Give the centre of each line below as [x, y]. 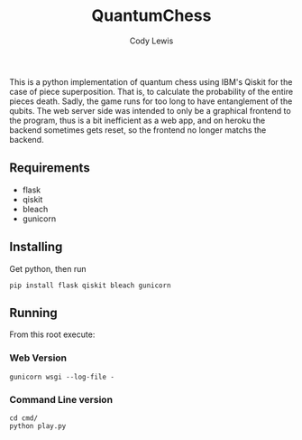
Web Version [38, 358]
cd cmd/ [24, 418]
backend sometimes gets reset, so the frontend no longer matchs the [138, 130]
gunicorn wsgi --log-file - [62, 377]
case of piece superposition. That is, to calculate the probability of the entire [151, 91]
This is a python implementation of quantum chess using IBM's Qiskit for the [151, 81]
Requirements [50, 168]
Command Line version [61, 399]
